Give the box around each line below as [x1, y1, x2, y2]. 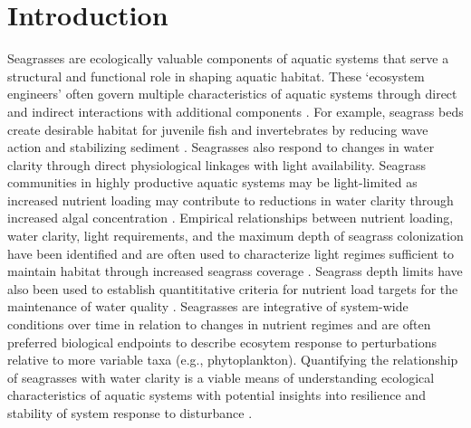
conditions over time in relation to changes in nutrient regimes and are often [7, 315, 431, 334]
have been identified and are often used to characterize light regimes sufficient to [7, 243, 455, 262]
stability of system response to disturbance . [7, 404, 253, 422]
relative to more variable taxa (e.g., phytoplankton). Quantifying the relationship [7, 350, 458, 369]
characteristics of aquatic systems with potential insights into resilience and [7, 385, 426, 404]
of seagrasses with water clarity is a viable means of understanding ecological [7, 367, 435, 386]
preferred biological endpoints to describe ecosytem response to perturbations [7, 332, 437, 351]
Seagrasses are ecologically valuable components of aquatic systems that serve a [7, 49, 449, 68]
